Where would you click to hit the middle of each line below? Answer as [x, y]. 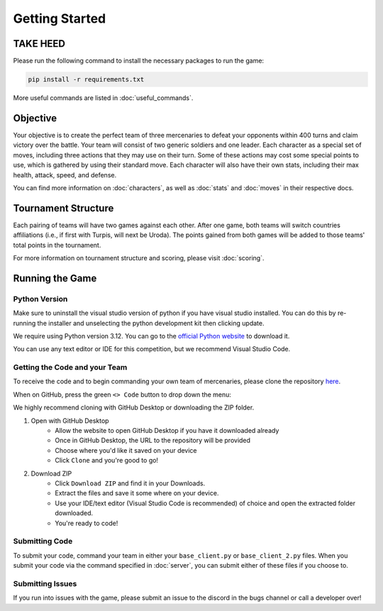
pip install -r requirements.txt [86, 79]
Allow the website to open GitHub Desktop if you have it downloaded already [167, 430]
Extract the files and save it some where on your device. [137, 493]
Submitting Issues [45, 583]
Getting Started [60, 18]
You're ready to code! [87, 523]
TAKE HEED [39, 44]
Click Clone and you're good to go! [107, 461]
